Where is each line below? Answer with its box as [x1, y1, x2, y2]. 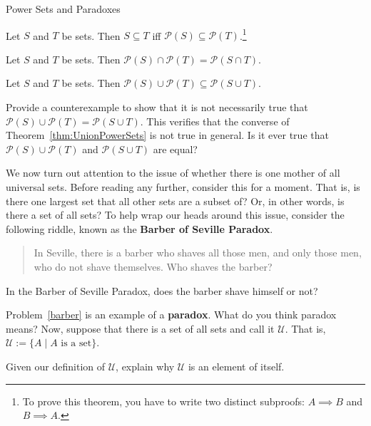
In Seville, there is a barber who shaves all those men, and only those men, [34, 245, 362, 260]
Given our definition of [6, 358, 106, 373]
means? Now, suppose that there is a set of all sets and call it [6, 321, 275, 336]
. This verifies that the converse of [140, 113, 290, 128]
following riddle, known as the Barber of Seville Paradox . [6, 221, 273, 236]
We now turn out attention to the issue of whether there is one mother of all [6, 165, 340, 180]
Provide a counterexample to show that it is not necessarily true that [6, 100, 308, 115]
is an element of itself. [188, 358, 285, 373]
